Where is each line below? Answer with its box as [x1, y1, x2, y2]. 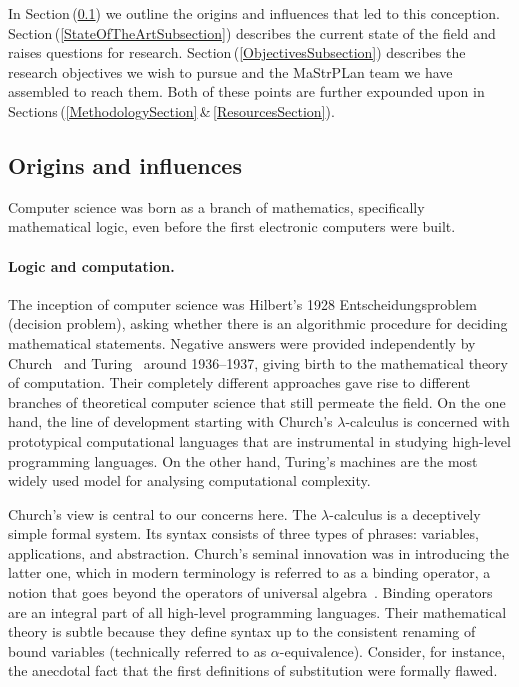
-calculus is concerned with [345, 411, 510, 432]
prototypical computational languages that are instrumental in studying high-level [8, 430, 511, 451]
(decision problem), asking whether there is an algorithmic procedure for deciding [8, 313, 508, 334]
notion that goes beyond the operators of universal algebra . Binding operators [8, 582, 493, 603]
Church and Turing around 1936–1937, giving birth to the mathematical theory [8, 352, 509, 373]
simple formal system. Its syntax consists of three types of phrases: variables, [8, 523, 479, 544]
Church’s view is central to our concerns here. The [8, 503, 317, 524]
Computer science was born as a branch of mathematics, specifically [8, 196, 425, 217]
